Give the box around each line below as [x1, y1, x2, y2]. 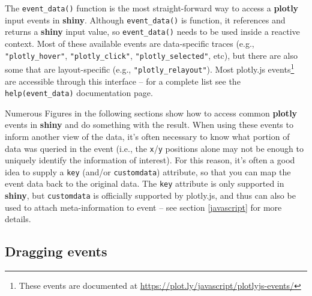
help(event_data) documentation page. [5, 86, 153, 99]
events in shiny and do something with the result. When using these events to [5, 118, 293, 131]
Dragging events [5, 242, 107, 261]
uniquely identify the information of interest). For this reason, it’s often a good [5, 154, 295, 166]
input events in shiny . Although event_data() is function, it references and [5, 13, 286, 26]
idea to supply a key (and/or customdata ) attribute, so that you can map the [5, 165, 291, 178]
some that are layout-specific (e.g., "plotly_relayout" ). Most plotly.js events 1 [5, 61, 295, 75]
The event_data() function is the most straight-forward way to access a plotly [5, 2, 299, 14]
